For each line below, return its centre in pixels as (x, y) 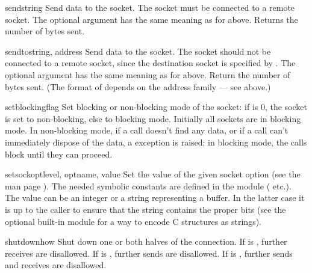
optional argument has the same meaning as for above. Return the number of (148, 74)
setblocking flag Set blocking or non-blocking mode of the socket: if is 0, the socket (156, 107)
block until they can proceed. (59, 154)
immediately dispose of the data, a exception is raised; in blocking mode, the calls (156, 142)
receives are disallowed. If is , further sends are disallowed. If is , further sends (149, 253)
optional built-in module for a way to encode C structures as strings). (133, 221)
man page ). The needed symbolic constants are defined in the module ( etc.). (148, 186)
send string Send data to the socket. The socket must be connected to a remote (150, 7)
